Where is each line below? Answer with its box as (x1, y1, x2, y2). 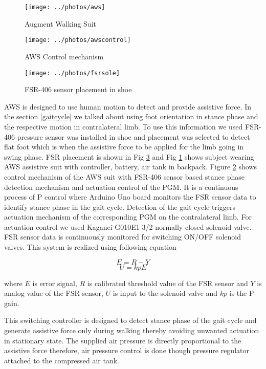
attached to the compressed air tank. (4, 355, 119, 365)
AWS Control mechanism (25, 51, 104, 61)
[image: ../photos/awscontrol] (25, 36, 131, 44)
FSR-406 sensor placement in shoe (25, 84, 132, 95)
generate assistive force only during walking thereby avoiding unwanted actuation (4, 325, 259, 336)
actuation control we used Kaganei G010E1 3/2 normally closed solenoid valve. (4, 221, 252, 232)
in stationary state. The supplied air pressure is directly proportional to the (4, 335, 241, 345)
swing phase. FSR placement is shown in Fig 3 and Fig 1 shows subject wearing (4, 151, 254, 162)
